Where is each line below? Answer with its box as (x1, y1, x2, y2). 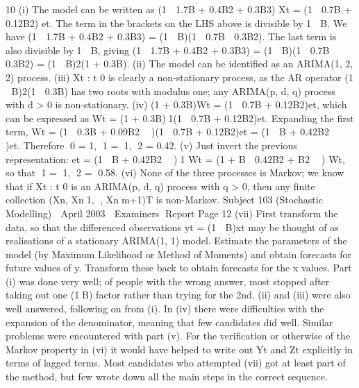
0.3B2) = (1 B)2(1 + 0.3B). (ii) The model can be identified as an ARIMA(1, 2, (6, 56, 353, 71)
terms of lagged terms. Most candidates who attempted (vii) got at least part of (6, 355, 346, 370)
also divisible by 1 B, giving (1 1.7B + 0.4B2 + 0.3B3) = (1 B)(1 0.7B (6, 42, 330, 57)
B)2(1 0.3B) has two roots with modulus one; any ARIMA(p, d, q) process (11, 83, 335, 98)
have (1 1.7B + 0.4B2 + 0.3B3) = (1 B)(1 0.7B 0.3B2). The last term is (6, 29, 337, 44)
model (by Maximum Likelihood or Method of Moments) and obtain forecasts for (6, 246, 351, 261)
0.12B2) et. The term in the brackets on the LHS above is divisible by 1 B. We (6, 15, 347, 30)
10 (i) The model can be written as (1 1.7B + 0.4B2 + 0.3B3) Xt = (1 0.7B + (6, 2, 352, 16)
